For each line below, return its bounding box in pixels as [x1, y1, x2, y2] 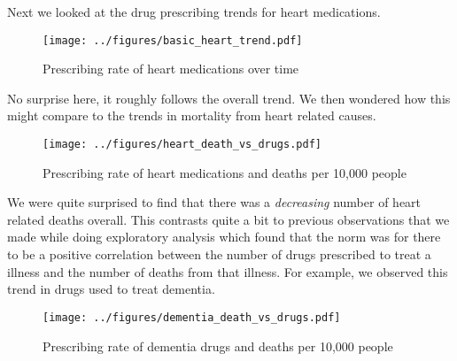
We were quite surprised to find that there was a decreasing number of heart [7, 193, 422, 211]
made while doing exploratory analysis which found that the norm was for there [7, 227, 441, 246]
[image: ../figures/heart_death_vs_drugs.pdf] [43, 138, 321, 151]
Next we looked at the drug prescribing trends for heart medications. [7, 3, 381, 20]
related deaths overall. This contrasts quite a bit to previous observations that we [7, 210, 450, 228]
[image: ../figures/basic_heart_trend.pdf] [43, 34, 303, 47]
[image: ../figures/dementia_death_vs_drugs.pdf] [43, 311, 341, 324]
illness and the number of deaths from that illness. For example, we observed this [7, 262, 448, 280]
